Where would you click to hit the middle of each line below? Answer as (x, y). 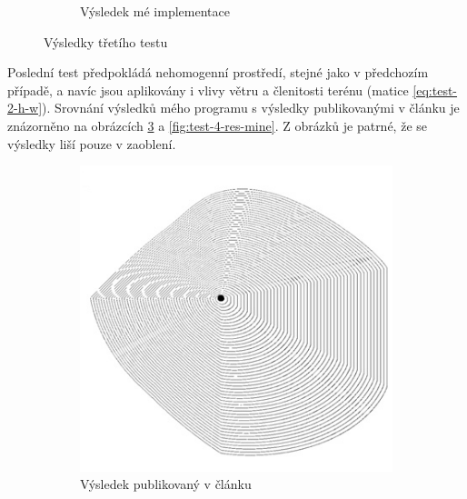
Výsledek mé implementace (155, 11)
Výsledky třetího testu (106, 41)
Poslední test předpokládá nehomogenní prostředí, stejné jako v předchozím (218, 72)
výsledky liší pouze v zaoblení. (92, 143)
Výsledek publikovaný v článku (166, 484)
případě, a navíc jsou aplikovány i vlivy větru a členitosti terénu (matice (208, 90)
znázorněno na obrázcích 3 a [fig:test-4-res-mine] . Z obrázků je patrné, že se (217, 125)
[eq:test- (435, 90)
